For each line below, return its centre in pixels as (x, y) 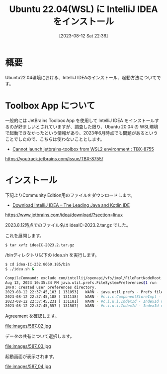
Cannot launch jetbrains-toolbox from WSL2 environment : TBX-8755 (83, 149)
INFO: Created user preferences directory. (51, 287)
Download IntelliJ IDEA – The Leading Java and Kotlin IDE (71, 205)
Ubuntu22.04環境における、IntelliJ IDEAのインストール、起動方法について (81, 77)
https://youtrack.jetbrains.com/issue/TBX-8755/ (54, 158)
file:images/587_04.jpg (28, 367)
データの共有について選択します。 (40, 336)
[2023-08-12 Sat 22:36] (83, 36)
